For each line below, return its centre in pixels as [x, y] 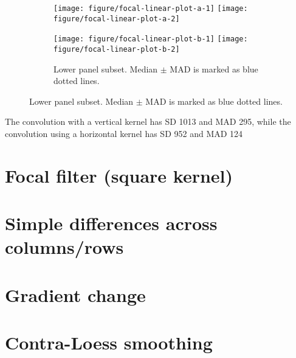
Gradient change [75, 294]
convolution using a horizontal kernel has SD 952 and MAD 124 [124, 133]
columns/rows [64, 247]
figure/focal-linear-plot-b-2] [117, 49]
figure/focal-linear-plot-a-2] [117, 19]
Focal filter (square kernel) [119, 175]
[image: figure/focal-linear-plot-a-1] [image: [151, 9]
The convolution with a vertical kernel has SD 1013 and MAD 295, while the [148, 121]
